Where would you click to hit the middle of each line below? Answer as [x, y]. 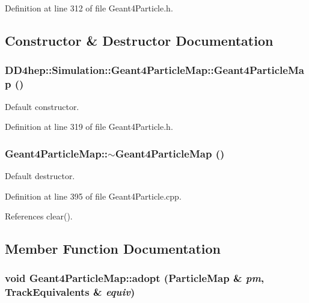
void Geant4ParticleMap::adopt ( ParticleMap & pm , [135, 278]
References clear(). [39, 216]
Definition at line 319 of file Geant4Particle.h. [89, 127]
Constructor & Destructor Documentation [139, 40]
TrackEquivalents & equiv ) [70, 292]
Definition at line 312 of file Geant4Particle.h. [89, 8]
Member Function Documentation [113, 249]
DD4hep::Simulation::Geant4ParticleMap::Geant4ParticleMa [154, 70]
